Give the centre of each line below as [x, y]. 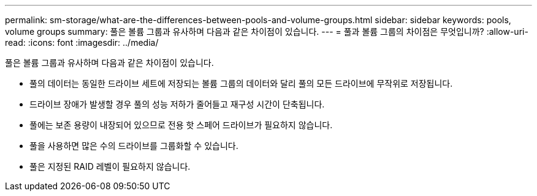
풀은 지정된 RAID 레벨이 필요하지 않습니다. [110, 166]
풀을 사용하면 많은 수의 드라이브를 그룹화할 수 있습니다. [134, 146]
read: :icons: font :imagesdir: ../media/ [82, 42]
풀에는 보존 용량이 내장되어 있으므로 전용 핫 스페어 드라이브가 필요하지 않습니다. [181, 125]
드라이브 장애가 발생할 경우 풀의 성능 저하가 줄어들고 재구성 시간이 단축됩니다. [177, 104]
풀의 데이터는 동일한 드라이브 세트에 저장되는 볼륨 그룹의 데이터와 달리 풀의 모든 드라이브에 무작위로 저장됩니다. [241, 83]
